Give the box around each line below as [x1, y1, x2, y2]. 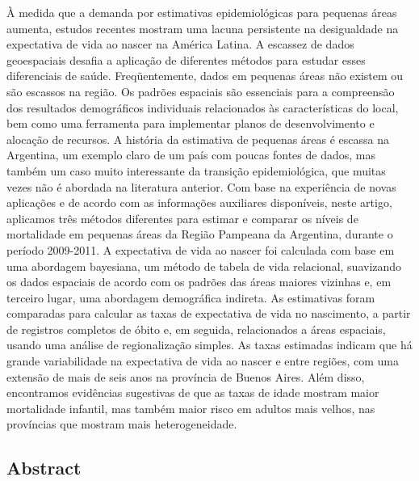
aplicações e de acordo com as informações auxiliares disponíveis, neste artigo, [6, 194, 392, 211]
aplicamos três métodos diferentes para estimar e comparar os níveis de [6, 209, 358, 226]
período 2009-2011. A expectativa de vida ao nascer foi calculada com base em [6, 241, 395, 258]
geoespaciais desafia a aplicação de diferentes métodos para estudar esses [6, 51, 366, 68]
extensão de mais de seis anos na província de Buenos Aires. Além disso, [6, 368, 365, 385]
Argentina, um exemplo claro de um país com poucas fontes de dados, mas [6, 146, 375, 163]
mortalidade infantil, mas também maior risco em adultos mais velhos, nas [6, 399, 375, 416]
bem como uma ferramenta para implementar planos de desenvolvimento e [6, 115, 375, 132]
